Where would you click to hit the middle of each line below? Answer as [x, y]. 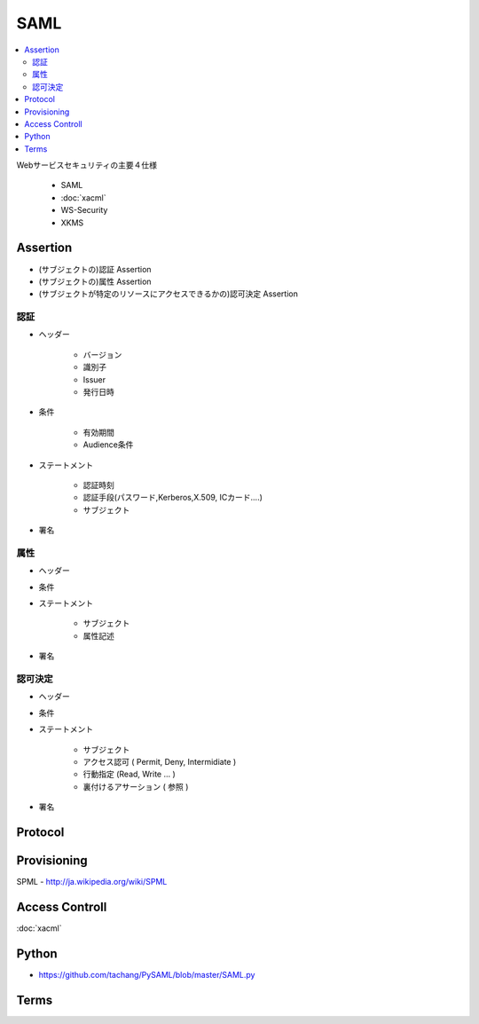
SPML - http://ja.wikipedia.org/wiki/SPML [92, 882]
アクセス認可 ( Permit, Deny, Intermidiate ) [160, 761]
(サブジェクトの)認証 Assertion [95, 269]
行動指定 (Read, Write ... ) [130, 774]
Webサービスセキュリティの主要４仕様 [86, 165]
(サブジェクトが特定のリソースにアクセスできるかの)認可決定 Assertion [169, 294]
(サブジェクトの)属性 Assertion [95, 281]
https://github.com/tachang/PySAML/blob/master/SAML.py [147, 974]
